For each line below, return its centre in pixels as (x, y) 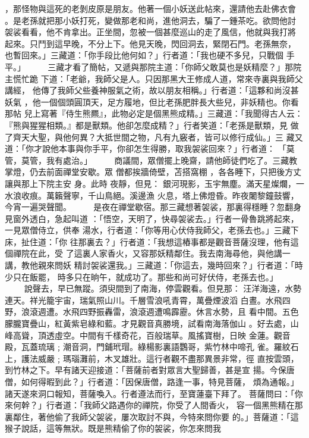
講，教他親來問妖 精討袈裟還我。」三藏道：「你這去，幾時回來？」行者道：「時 (154, 265)
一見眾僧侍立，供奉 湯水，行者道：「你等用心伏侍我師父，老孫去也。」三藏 (148, 230)
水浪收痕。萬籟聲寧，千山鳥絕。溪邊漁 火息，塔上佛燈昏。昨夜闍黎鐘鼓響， (152, 195)
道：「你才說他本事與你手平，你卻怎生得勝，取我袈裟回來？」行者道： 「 (146, 148)
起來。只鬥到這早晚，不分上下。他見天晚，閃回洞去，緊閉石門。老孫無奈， (150, 43)
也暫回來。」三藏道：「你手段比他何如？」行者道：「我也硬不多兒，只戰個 (144, 55)
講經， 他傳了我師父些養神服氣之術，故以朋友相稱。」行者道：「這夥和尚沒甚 (152, 90)
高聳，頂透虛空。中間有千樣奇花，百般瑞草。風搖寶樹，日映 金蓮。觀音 (152, 335)
